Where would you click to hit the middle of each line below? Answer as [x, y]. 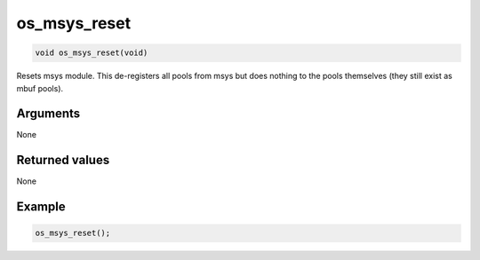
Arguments [48, 114]
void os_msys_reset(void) [92, 53]
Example [41, 207]
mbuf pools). [40, 88]
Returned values [63, 160]
